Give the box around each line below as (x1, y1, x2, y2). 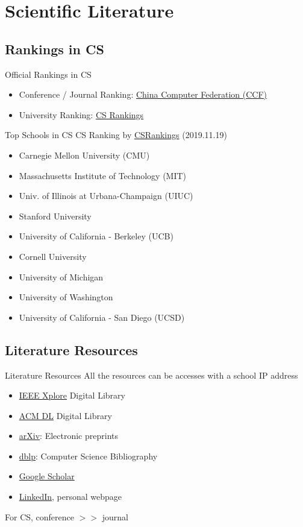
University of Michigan (19, 270, 104, 283)
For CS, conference (5, 510, 74, 523)
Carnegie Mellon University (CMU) (19, 148, 150, 161)
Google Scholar (19, 470, 75, 482)
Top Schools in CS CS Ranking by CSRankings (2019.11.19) (5, 128, 227, 141)
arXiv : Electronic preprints (19, 429, 118, 442)
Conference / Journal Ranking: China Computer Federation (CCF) (19, 88, 267, 101)
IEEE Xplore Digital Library (19, 389, 125, 402)
